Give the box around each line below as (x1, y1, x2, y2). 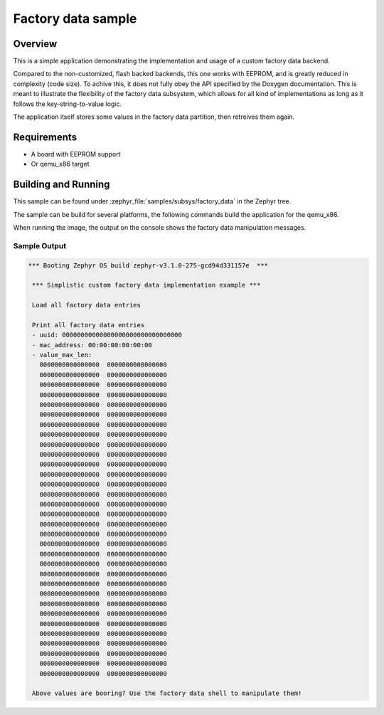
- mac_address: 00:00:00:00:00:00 (32, 341, 152, 349)
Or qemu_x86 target (31, 160, 90, 169)
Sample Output (13, 240, 67, 250)
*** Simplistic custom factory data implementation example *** (32, 281, 261, 290)
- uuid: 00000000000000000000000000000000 (32, 331, 183, 339)
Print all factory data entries (32, 321, 145, 329)
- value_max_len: (32, 351, 92, 359)
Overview (13, 38, 58, 50)
